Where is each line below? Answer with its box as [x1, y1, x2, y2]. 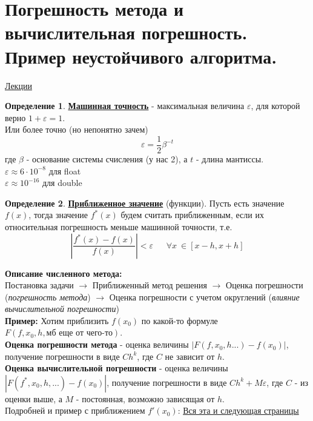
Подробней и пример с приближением [5, 404, 145, 417]
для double [42, 176, 82, 189]
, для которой [251, 99, 300, 112]
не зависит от [165, 350, 215, 362]
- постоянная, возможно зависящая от [76, 392, 215, 405]
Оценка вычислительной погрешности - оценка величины [5, 362, 228, 374]
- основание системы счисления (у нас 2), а [26, 152, 188, 165]
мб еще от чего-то [46, 329, 113, 338]
